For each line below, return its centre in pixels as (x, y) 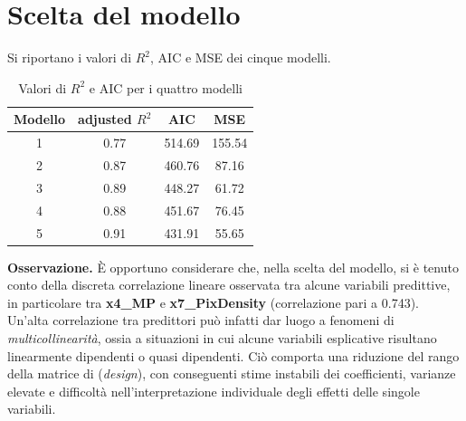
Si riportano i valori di (70, 57)
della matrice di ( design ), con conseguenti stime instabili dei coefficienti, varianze (232, 373)
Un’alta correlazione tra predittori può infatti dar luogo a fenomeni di (201, 320)
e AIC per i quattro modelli (166, 87)
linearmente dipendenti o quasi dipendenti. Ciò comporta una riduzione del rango (233, 355)
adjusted (105, 119)
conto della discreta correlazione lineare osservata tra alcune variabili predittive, (229, 285)
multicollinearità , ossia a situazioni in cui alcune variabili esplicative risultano (222, 338)
